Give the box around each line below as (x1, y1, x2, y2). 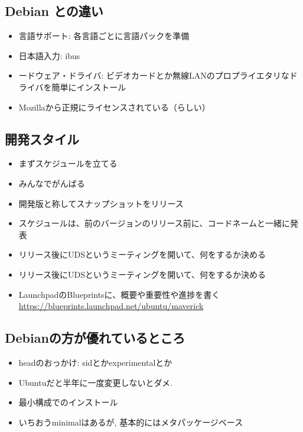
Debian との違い (5, 2, 103, 20)
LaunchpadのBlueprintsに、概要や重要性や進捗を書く (18, 288, 220, 300)
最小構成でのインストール (18, 396, 118, 408)
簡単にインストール (51, 80, 126, 93)
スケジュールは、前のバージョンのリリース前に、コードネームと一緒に (18, 217, 290, 229)
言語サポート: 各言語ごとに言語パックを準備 (18, 30, 190, 42)
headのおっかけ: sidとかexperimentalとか (18, 356, 172, 368)
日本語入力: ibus (18, 49, 80, 61)
